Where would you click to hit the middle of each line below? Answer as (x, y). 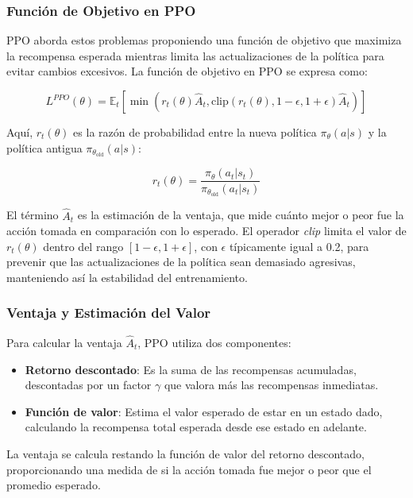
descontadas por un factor (88, 385)
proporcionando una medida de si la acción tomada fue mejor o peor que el (189, 469)
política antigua (44, 147)
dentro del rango (83, 246)
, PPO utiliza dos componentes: (214, 342)
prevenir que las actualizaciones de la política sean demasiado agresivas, (181, 262)
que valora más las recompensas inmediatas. (271, 385)
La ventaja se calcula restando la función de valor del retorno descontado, (185, 453)
